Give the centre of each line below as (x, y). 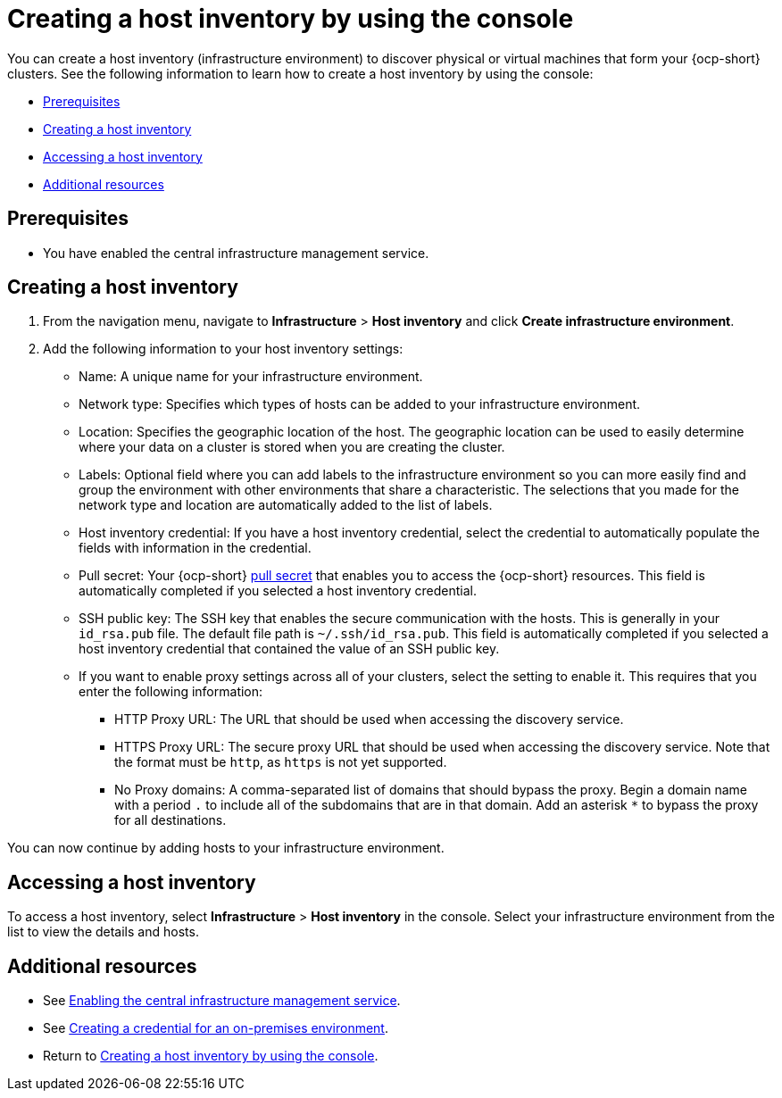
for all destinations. (171, 820)
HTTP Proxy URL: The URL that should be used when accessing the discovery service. (369, 720)
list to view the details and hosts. (103, 932)
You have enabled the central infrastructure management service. (236, 253)
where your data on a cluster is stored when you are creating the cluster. (292, 447)
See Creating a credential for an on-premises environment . (216, 1028)
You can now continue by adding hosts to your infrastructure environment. (226, 848)
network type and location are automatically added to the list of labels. (286, 505)
